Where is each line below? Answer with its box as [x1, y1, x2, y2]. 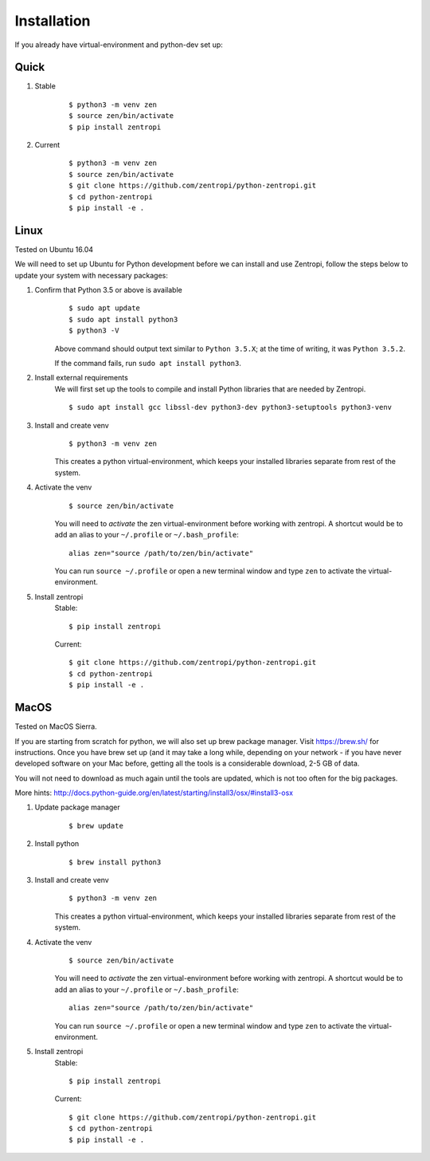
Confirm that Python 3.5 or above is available [34, 285, 182, 295]
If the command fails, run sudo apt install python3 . [54, 359, 242, 368]
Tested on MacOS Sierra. [14, 722, 97, 731]
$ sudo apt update [68, 304, 141, 313]
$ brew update [68, 821, 123, 830]
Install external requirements [34, 373, 129, 383]
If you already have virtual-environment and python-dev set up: [14, 40, 223, 49]
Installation [14, 12, 91, 30]
